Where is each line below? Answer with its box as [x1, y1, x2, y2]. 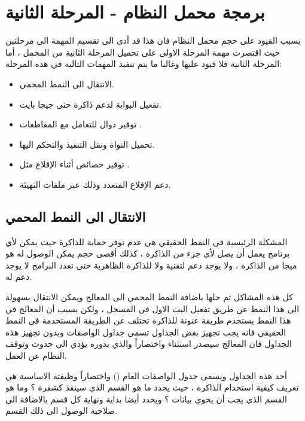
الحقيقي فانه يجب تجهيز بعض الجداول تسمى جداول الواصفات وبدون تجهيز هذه [5, 325, 286, 338]
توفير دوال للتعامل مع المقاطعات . [19, 118, 142, 130]
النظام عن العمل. [5, 349, 67, 362]
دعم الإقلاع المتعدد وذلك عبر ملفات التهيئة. [19, 178, 171, 190]
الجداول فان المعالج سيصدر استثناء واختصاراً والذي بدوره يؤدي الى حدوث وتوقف [5, 337, 292, 350]
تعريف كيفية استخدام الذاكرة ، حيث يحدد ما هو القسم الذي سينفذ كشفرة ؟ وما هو [5, 381, 299, 393]
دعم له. [5, 270, 32, 283]
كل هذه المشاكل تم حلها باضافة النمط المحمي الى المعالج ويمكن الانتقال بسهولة [5, 291, 293, 303]
